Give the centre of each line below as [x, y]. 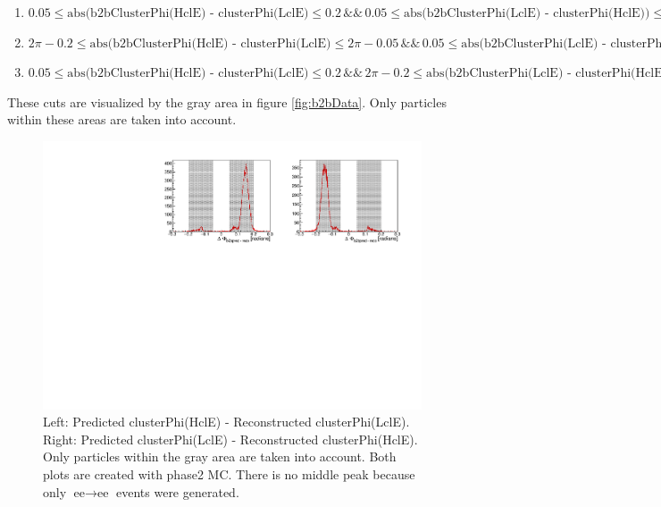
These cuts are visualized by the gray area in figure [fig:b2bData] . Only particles [227, 101]
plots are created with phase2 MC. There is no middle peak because [229, 474]
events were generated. [178, 491]
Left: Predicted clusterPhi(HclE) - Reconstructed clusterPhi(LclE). [226, 422]
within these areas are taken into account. [122, 119]
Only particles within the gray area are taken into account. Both [220, 456]
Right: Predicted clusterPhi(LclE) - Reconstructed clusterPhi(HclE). [230, 439]
